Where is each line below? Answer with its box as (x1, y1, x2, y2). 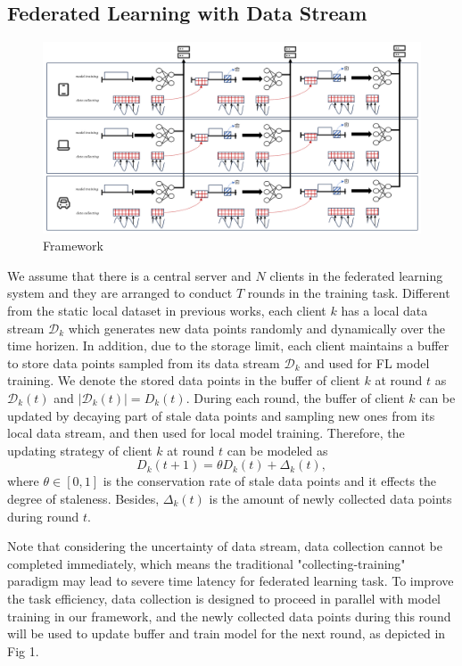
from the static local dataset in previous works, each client (7, 301, 326, 320)
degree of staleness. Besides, (7, 489, 160, 507)
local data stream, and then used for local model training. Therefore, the (7, 423, 405, 442)
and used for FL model (304, 353, 430, 372)
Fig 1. (7, 641, 39, 660)
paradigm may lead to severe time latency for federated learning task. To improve (7, 571, 454, 590)
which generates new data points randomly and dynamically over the (68, 318, 445, 337)
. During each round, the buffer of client (186, 389, 405, 407)
